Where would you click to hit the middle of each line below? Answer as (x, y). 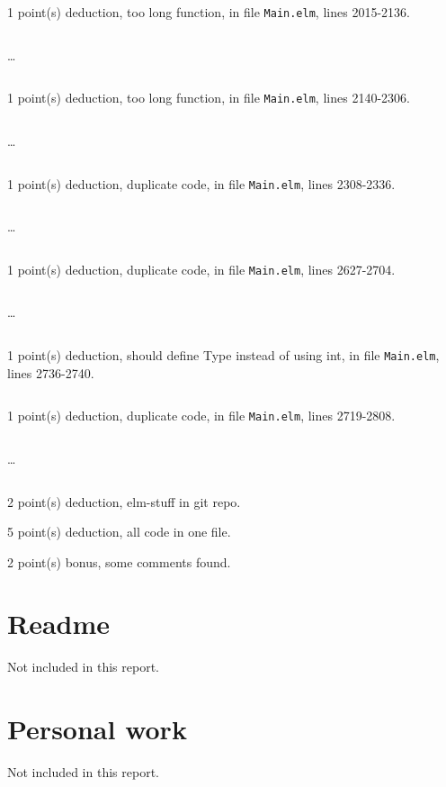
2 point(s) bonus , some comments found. (119, 561)
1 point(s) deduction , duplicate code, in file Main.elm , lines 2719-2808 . (201, 416)
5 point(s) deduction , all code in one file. (119, 532)
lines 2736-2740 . (51, 372)
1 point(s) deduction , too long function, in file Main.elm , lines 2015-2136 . (209, 12)
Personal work (97, 729)
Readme (59, 624)
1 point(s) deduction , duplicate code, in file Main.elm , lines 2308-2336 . (201, 183)
